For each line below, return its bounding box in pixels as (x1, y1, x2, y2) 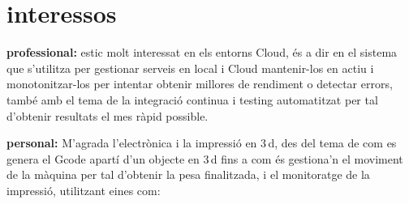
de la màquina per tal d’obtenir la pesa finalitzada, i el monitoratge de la (6, 166, 370, 183)
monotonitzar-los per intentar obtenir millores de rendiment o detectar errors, (6, 75, 393, 92)
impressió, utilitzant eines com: (6, 181, 161, 198)
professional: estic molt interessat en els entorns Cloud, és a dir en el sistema (6, 44, 398, 61)
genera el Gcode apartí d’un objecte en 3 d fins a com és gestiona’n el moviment (6, 150, 403, 167)
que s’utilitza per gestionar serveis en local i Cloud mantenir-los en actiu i (6, 59, 374, 76)
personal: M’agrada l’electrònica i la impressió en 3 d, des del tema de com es (6, 134, 397, 151)
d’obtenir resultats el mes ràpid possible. (6, 107, 209, 124)
